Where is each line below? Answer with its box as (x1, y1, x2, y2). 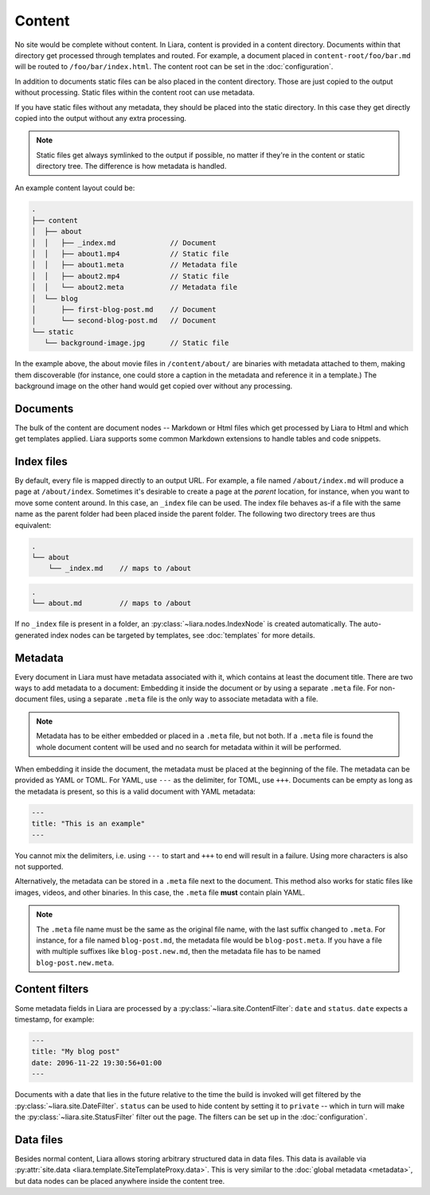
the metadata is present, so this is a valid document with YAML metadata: (14, 787, 256, 796)
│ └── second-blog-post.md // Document (31, 316, 217, 326)
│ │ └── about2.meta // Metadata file (31, 283, 238, 292)
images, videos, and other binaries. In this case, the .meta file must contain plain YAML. (14, 888, 306, 897)
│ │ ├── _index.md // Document (31, 238, 217, 247)
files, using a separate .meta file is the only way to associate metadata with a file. (49, 694, 319, 704)
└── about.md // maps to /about (31, 599, 191, 608)
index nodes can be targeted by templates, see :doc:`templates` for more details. (50, 630, 315, 640)
